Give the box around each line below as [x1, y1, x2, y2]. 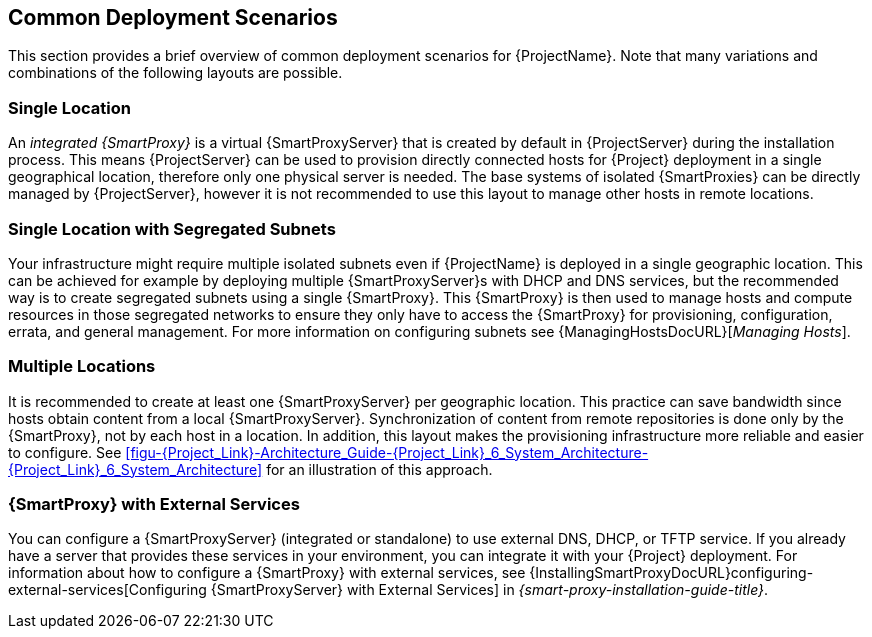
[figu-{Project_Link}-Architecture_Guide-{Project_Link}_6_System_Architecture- [125, 443, 649, 461]
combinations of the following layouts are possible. [8, 64, 343, 82]
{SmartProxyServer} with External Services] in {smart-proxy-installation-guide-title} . [210, 581, 769, 599]
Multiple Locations [8, 356, 156, 377]
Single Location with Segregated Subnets [8, 218, 336, 239]
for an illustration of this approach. [266, 460, 493, 478]
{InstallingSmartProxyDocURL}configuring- [529, 564, 814, 582]
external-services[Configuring [8, 581, 207, 599]
